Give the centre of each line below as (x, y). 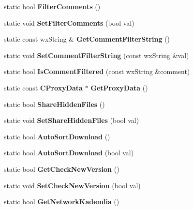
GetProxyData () (119, 87)
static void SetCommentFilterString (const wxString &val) (96, 55)
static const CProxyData (43, 87)
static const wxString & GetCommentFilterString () (87, 39)
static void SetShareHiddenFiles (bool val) (72, 120)
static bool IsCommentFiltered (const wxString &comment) (97, 71)
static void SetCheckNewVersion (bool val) (72, 185)
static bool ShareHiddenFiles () (54, 104)
